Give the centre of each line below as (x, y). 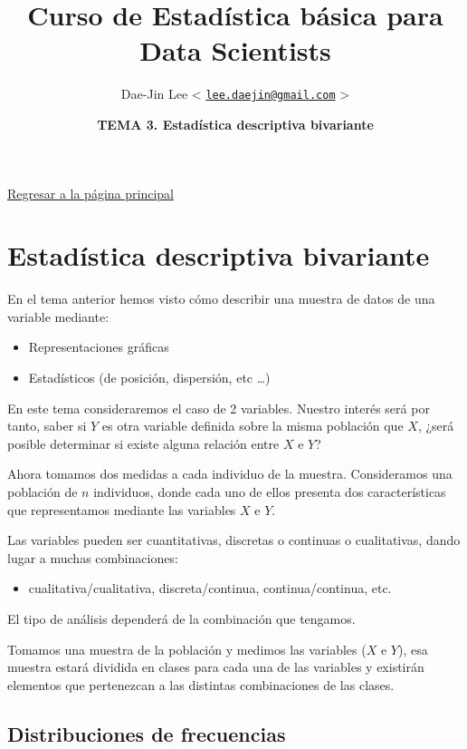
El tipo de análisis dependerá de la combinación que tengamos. (181, 618)
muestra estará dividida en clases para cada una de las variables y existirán (216, 667)
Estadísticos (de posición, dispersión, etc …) (149, 378)
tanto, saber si (47, 426)
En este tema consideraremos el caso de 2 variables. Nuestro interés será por (219, 408)
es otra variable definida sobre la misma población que (253, 426)
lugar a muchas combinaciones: (93, 557)
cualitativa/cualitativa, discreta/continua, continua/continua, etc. (210, 588)
